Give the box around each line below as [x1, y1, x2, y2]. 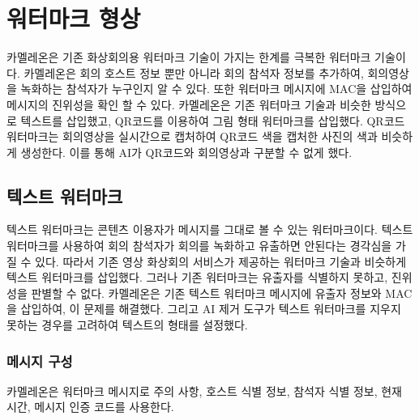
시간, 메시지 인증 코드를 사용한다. [6, 398, 174, 415]
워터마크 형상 [6, 2, 141, 35]
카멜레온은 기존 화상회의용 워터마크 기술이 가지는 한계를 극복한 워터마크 [6, 49, 371, 66]
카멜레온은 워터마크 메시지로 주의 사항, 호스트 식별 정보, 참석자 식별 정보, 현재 [6, 382, 402, 399]
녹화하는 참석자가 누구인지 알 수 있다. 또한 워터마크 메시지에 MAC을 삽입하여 [20, 80, 413, 97]
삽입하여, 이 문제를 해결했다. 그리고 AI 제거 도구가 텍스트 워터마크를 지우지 [20, 300, 401, 317]
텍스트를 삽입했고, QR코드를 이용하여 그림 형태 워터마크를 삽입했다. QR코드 [20, 112, 405, 129]
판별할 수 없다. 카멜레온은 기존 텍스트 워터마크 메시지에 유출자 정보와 [31, 284, 382, 301]
